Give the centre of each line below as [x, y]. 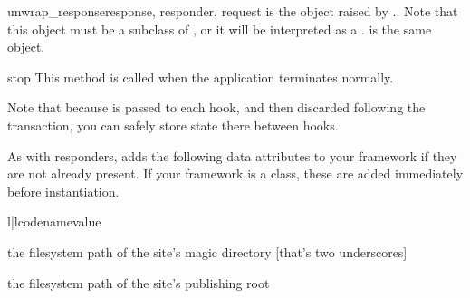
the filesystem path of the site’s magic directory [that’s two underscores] [207, 251]
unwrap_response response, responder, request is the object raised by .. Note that [233, 11]
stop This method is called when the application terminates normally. [201, 77]
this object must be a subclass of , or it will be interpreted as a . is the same [220, 29]
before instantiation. [63, 191]
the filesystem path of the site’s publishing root [139, 282]
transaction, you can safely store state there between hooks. [173, 125]
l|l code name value [54, 221]
